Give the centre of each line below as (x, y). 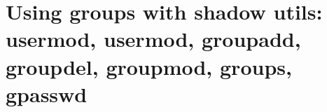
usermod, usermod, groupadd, (153, 39)
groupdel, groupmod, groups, (149, 66)
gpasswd (47, 93)
